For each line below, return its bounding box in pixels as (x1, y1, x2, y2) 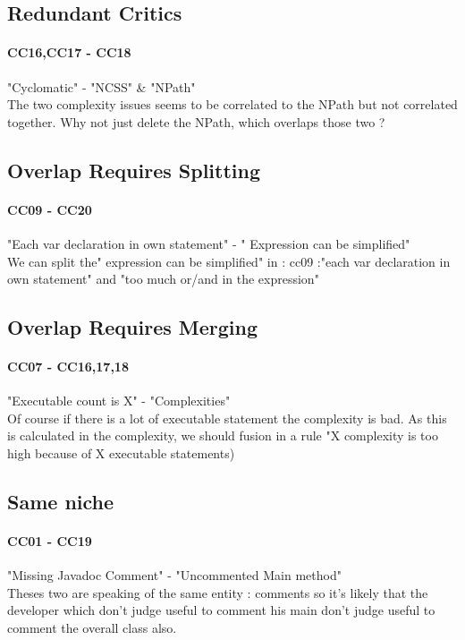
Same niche (7, 488, 114, 516)
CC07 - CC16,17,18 (7, 357, 129, 376)
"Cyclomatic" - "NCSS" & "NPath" (7, 77, 196, 96)
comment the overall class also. (7, 619, 177, 637)
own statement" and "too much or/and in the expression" (7, 269, 319, 288)
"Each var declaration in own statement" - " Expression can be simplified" (7, 234, 410, 252)
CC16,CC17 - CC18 (7, 43, 131, 62)
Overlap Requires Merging (7, 313, 258, 341)
